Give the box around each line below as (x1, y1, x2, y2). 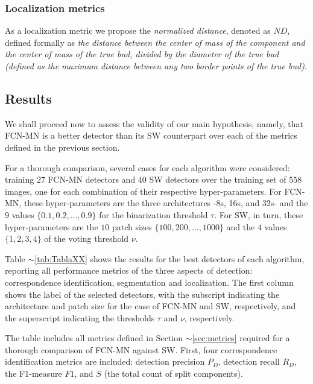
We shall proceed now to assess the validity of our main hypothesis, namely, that (5, 117, 303, 130)
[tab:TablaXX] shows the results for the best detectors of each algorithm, (34, 252, 305, 265)
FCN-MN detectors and (48, 173, 136, 186)
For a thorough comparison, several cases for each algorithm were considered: (5, 161, 290, 174)
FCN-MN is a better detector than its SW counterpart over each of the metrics (5, 129, 297, 142)
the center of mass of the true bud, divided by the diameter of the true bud (5, 48, 279, 60)
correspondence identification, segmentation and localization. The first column (5, 275, 294, 288)
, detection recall (218, 355, 280, 368)
